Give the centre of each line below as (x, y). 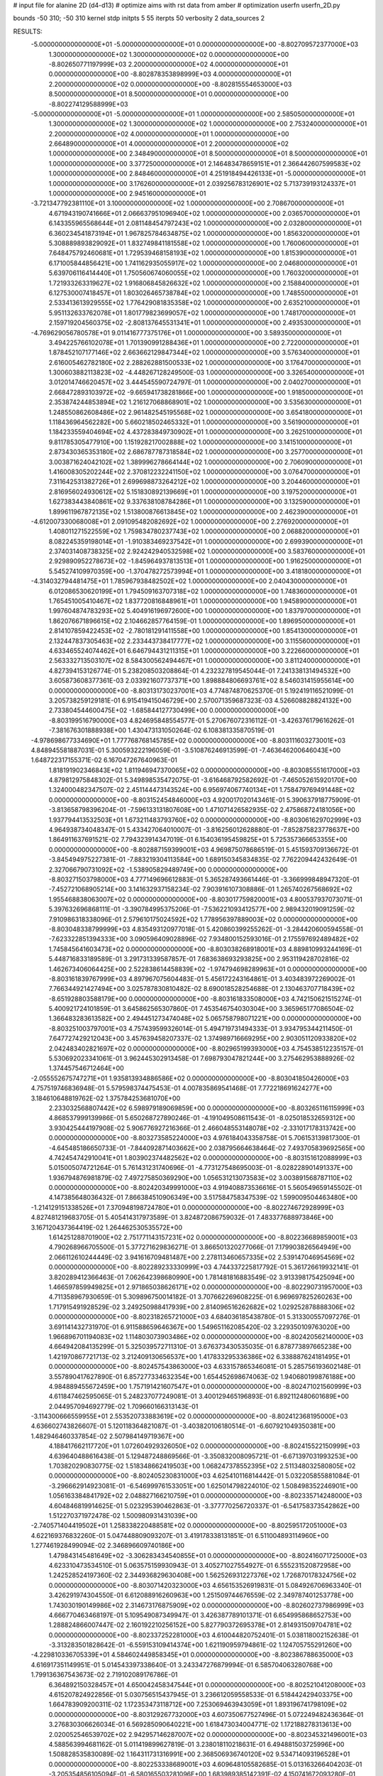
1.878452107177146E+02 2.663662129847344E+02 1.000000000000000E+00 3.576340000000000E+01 (204, 352)
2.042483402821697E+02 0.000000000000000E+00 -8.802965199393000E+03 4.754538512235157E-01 (206, 1049)
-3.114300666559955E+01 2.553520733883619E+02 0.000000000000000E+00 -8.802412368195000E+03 (189, 1417)
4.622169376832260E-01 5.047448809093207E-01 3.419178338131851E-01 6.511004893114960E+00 (180, 1535)
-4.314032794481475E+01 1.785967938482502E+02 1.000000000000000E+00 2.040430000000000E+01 (189, 581)
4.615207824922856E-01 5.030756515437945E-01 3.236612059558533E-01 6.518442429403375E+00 (201, 1695)
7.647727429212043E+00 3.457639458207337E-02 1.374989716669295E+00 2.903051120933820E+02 (203, 1039)
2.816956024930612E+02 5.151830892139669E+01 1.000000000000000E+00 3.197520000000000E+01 (203, 492)
